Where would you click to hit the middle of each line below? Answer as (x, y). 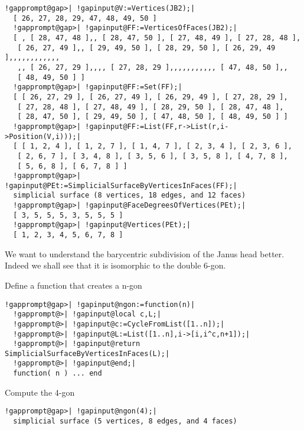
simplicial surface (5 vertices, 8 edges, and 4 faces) (125, 421)
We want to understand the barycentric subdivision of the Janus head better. (145, 253)
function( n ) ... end (58, 374)
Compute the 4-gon (40, 392)
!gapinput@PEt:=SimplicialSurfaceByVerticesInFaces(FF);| (121, 185)
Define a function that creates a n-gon (73, 285)
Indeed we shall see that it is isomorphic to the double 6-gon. (115, 265)
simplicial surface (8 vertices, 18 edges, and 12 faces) (130, 195)
